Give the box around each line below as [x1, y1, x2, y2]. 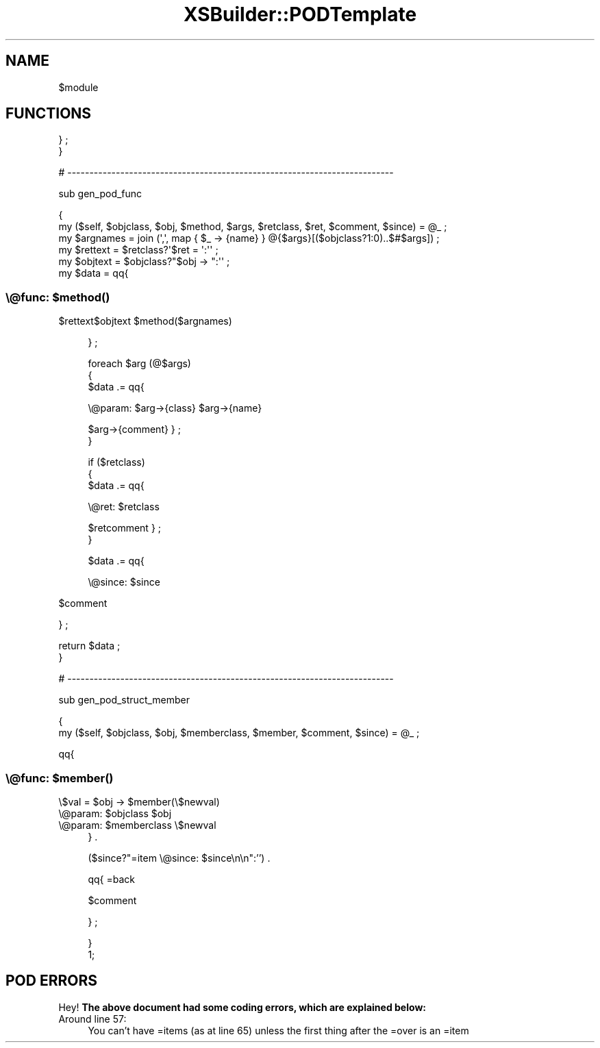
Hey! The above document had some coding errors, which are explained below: [58, 1001, 426, 1013]
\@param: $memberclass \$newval [58, 819, 216, 831]
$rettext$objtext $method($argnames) [58, 315, 232, 327]
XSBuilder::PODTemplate [183, 3, 417, 26]
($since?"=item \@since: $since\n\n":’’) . [88, 851, 271, 864]
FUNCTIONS [5, 105, 92, 123]
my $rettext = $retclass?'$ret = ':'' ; [58, 244, 218, 256]
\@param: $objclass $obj [58, 807, 172, 819]
